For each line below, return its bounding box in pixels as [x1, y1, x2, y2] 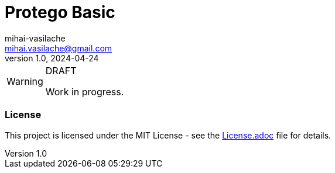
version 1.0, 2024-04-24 [5, 53, 99, 63]
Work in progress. [45, 85, 124, 98]
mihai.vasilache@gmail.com [5, 43, 112, 53]
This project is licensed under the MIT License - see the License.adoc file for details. [5, 130, 331, 140]
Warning [6, 75, 43, 87]
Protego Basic [5, 2, 115, 22]
